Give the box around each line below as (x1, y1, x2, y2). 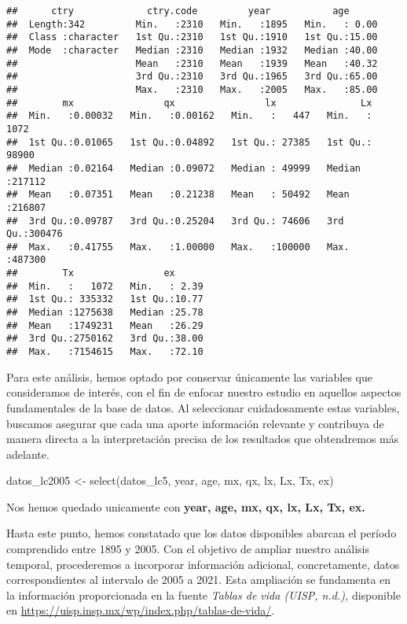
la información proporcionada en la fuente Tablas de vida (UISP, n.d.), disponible (6, 586, 401, 603)
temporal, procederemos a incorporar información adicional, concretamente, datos (6, 556, 400, 572)
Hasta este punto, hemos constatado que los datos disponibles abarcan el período (6, 525, 397, 541)
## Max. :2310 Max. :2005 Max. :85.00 (6, 83, 378, 95)
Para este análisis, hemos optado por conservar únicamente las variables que (6, 368, 373, 385)
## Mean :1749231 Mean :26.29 (6, 319, 203, 331)
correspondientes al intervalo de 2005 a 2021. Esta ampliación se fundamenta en (6, 571, 391, 588)
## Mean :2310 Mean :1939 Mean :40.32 (6, 57, 378, 69)
